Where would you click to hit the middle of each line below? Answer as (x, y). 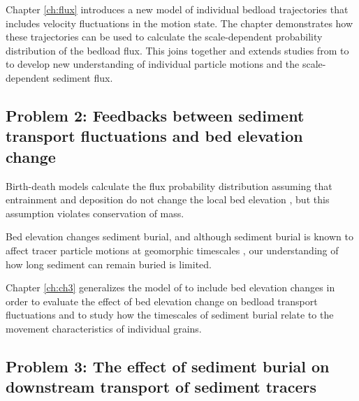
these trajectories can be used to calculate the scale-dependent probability (164, 37)
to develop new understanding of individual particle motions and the (153, 64)
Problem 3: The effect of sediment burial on (168, 366)
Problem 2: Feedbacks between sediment (155, 115)
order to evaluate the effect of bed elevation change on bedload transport (162, 301)
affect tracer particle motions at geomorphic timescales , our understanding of (172, 250)
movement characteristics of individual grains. (104, 328)
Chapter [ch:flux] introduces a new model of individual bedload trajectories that (177, 9)
